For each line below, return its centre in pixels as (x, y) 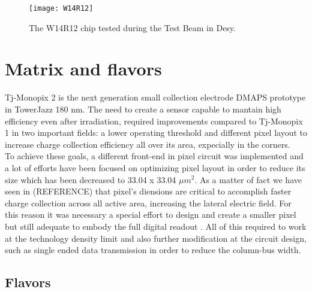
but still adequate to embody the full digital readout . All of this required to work (156, 226)
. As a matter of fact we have (248, 179)
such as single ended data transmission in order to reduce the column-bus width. (153, 250)
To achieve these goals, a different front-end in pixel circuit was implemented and (154, 156)
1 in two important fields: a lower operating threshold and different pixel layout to (156, 133)
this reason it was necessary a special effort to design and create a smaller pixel (151, 215)
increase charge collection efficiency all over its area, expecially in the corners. (148, 144)
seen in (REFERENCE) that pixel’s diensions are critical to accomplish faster (148, 191)
